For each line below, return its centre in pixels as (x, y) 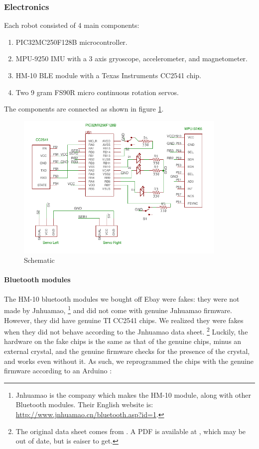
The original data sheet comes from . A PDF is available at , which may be (131, 431)
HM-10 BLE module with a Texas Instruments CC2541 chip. (109, 75)
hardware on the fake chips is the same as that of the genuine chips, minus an (123, 341)
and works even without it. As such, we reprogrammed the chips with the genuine (129, 361)
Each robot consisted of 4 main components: (72, 25)
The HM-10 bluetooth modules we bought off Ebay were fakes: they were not (122, 298)
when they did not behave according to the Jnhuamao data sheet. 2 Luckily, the (126, 331)
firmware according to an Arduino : (58, 371)
